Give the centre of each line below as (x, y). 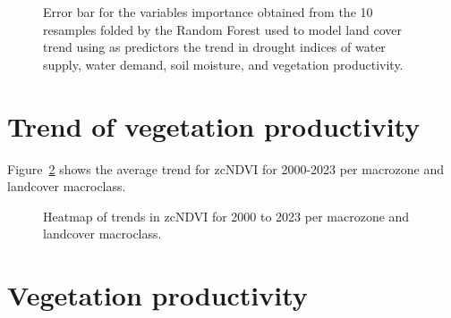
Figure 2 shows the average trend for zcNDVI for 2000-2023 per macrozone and (226, 168)
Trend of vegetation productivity (214, 126)
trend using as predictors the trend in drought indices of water (214, 47)
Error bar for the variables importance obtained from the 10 (208, 12)
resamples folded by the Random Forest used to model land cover (222, 29)
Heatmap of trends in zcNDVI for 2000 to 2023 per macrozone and (226, 216)
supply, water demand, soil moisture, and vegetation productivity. (223, 64)
